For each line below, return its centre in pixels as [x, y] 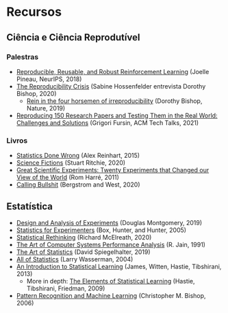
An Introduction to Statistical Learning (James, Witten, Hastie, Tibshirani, [119, 266]
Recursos [34, 12]
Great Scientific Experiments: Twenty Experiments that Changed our [113, 170]
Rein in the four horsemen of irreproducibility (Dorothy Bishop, [114, 101]
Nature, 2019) [46, 108]
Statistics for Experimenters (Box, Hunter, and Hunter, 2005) [101, 230]
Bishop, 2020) [36, 93]
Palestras [23, 57]
